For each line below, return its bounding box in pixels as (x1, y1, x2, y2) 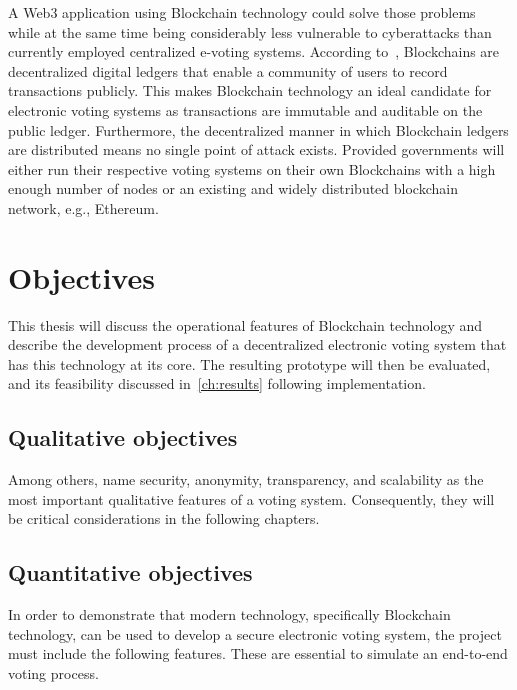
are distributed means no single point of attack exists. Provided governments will (8, 139, 505, 160)
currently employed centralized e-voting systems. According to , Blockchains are (8, 41, 500, 62)
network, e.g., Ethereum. (8, 197, 159, 218)
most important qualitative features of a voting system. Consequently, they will (8, 488, 495, 509)
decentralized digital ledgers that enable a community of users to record (8, 60, 448, 81)
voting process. (8, 663, 99, 683)
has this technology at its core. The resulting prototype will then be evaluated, (8, 353, 491, 374)
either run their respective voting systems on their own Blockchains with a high (8, 158, 496, 179)
